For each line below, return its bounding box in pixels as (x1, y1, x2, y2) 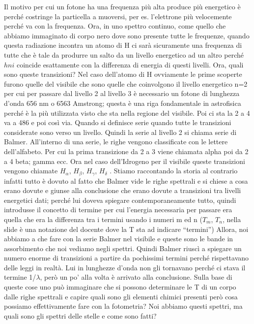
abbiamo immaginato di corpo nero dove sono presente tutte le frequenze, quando (4, 30, 250, 40)
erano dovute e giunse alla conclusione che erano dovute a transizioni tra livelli (4, 185, 241, 195)
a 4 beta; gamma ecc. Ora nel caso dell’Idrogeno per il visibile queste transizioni (4, 156, 245, 166)
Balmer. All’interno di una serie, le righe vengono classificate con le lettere (4, 136, 228, 147)
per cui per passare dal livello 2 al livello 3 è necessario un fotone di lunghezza (4, 88, 240, 98)
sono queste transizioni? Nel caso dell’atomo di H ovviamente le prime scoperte (4, 69, 242, 79)
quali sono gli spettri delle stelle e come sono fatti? (4, 310, 157, 321)
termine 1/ (4, 272, 36, 282)
